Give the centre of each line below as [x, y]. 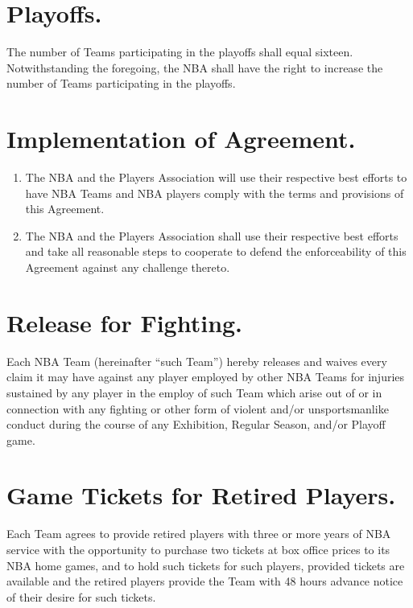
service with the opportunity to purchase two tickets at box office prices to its [198, 549]
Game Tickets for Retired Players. [201, 495]
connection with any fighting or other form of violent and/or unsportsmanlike [198, 408]
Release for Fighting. [125, 322]
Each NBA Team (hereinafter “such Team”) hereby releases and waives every [197, 361]
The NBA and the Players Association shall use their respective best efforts [212, 235]
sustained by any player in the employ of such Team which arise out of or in [194, 392]
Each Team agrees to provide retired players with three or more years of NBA [199, 534]
